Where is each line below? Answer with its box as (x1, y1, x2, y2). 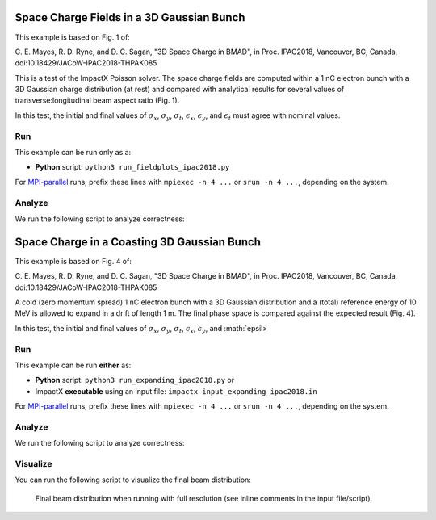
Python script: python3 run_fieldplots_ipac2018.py (35, 162, 230, 172)
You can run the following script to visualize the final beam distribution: (15, 475, 252, 484)
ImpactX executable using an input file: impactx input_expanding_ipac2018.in (35, 386, 318, 396)
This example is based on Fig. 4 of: (15, 256, 132, 266)
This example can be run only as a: (15, 148, 132, 157)
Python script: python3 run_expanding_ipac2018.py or (35, 375, 234, 385)
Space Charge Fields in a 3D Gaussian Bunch (15, 10, 245, 24)
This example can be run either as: (15, 360, 132, 370)
